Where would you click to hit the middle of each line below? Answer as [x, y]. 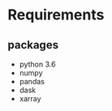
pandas [32, 81]
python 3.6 [37, 64]
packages [33, 45]
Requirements [56, 15]
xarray [30, 98]
